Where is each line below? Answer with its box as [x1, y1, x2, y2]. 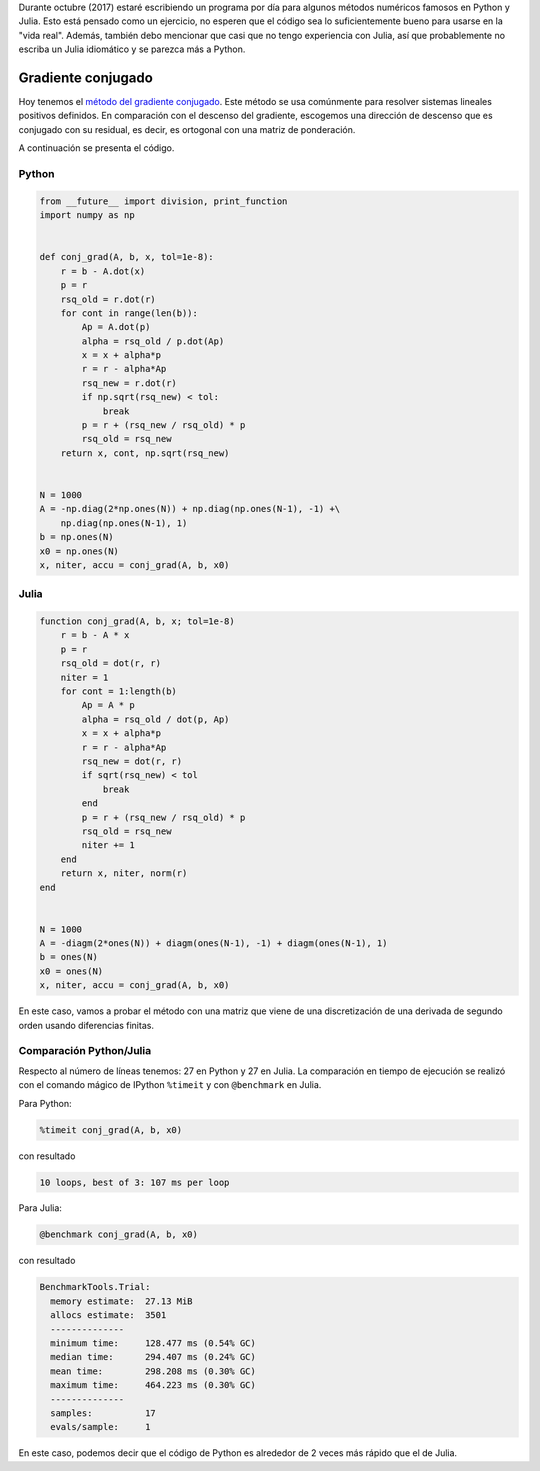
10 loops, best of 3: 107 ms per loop [39, 1176, 230, 1188]
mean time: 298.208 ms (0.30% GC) [50, 1365, 257, 1377]
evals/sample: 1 [50, 1421, 151, 1433]
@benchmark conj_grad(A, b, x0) [39, 1229, 199, 1240]
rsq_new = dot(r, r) [81, 756, 183, 767]
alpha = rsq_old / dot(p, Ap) [81, 713, 230, 725]
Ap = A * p [81, 700, 135, 711]
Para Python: [18, 1097, 72, 1109]
